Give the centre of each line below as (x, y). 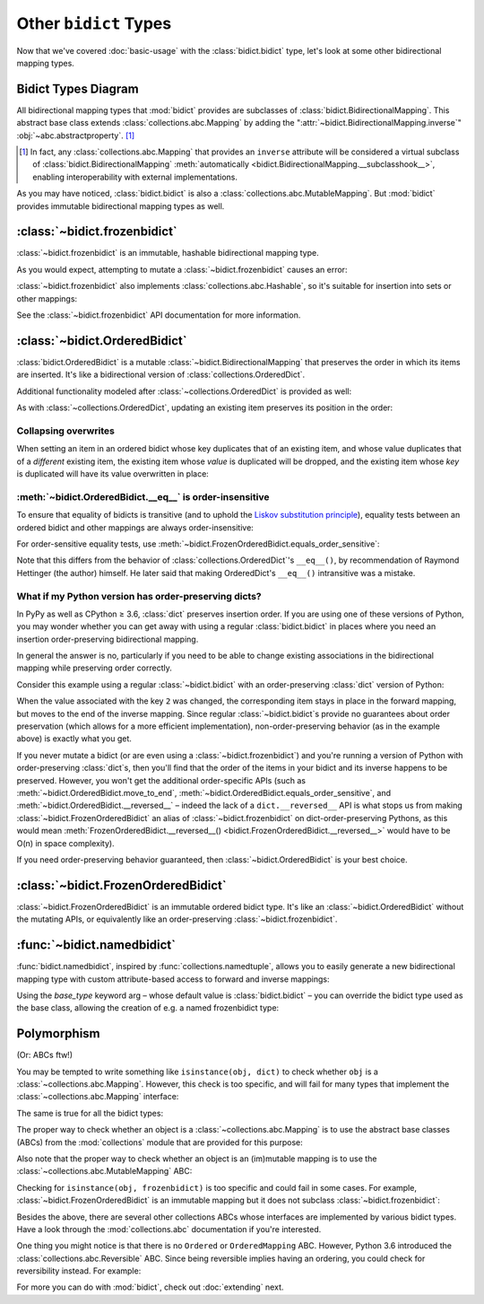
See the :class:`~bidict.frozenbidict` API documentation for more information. (159, 315)
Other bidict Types (94, 23)
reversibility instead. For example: (79, 1271)
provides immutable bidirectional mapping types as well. (121, 206)
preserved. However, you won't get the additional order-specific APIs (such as (161, 780)
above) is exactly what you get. (74, 739)
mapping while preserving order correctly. (94, 668)
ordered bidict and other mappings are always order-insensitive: (135, 527)
